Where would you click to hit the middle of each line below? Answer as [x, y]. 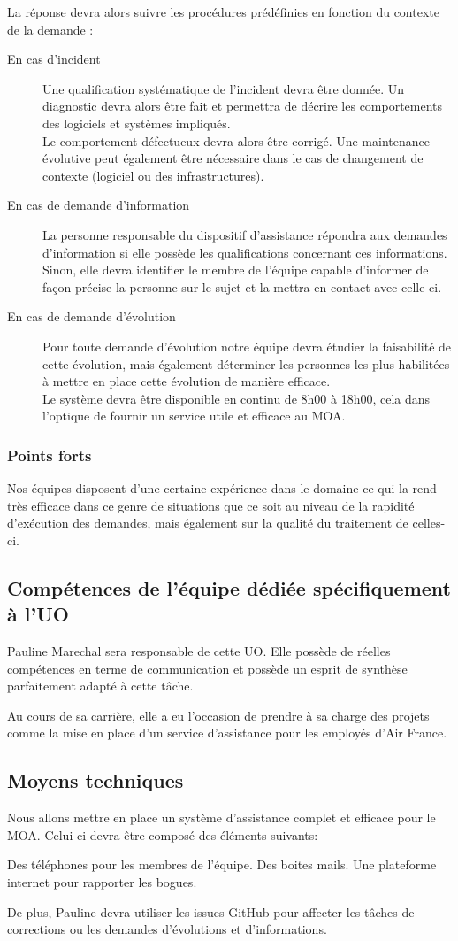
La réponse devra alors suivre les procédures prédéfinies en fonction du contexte [223, 12]
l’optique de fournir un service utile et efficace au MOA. [194, 416]
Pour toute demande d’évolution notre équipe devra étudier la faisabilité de [247, 346]
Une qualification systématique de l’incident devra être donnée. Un [223, 88]
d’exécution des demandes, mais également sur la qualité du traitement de [208, 523]
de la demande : [50, 29]
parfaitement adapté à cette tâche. [100, 686]
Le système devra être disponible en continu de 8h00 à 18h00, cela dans [237, 398]
